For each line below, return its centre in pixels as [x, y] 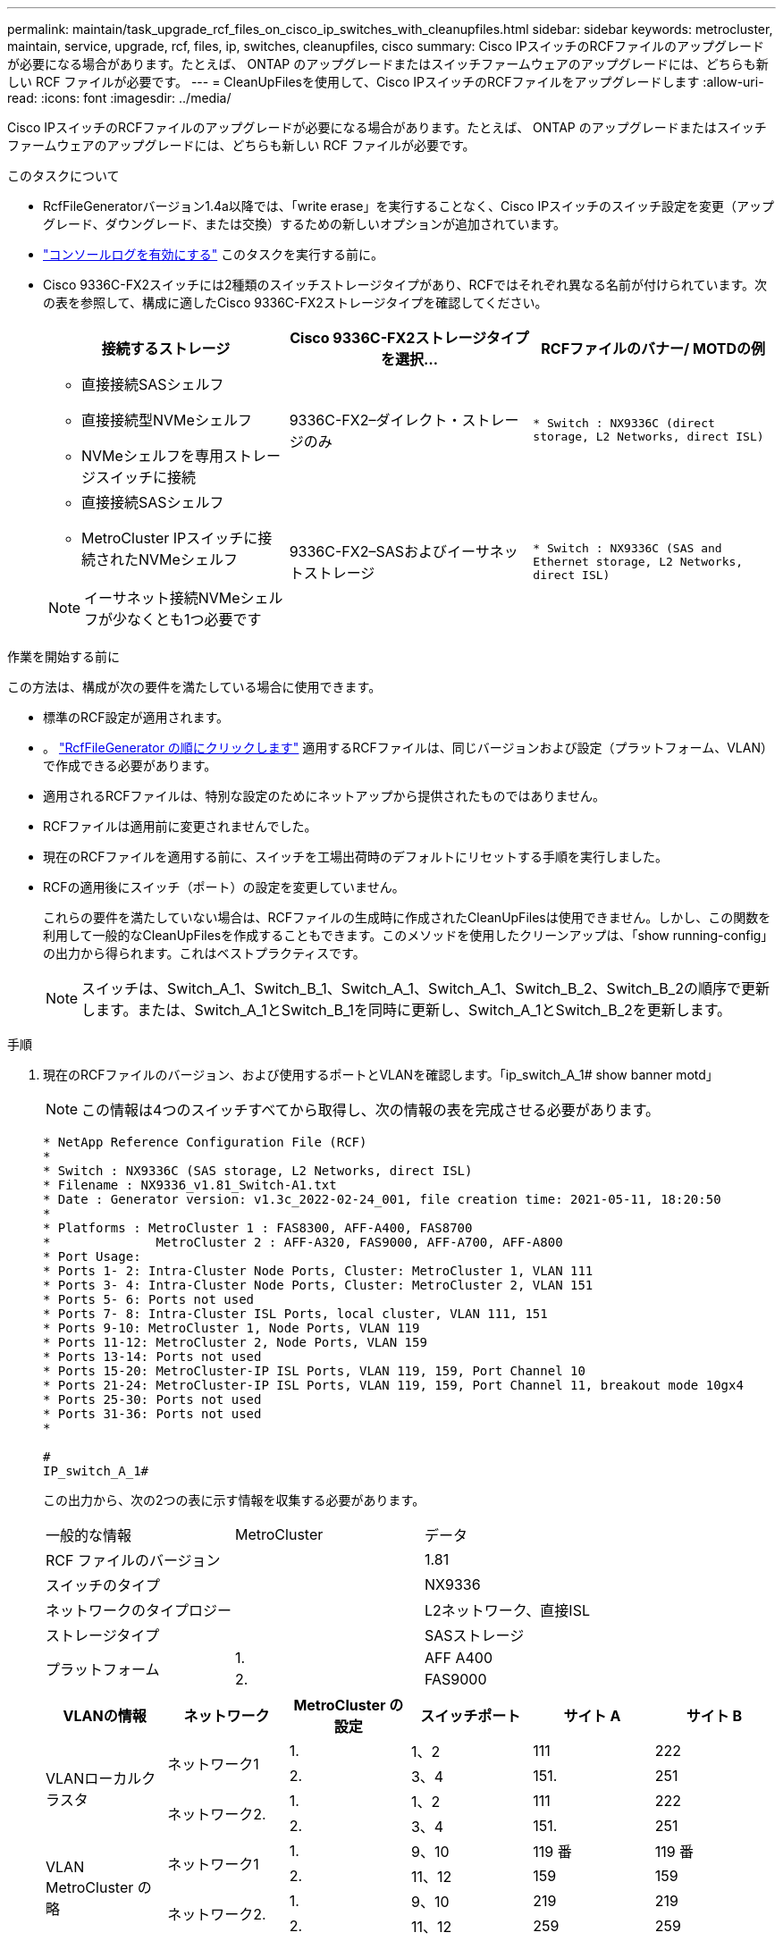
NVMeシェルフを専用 [152, 456]
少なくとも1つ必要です [187, 619]
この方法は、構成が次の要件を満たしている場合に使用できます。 [194, 687]
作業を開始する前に [63, 656]
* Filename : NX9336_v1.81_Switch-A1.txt [190, 1185]
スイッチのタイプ [103, 1585]
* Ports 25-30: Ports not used [152, 1399]
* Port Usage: [92, 1256]
